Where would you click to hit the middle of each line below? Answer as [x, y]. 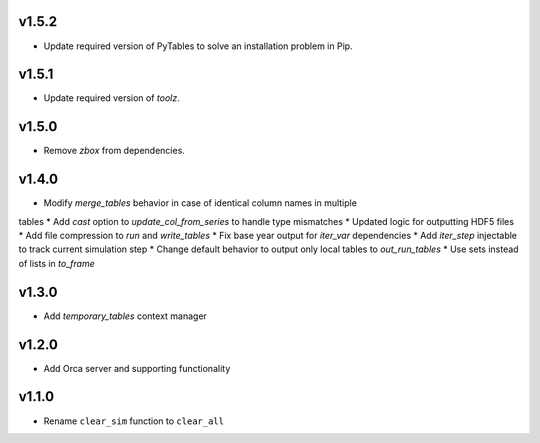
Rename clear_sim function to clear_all [134, 421]
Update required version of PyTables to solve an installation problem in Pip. [198, 46]
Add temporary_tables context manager [125, 316]
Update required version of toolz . [111, 98]
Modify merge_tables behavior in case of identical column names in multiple [200, 203]
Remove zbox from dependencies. [114, 151]
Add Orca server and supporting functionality [137, 368]
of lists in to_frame [56, 263]
